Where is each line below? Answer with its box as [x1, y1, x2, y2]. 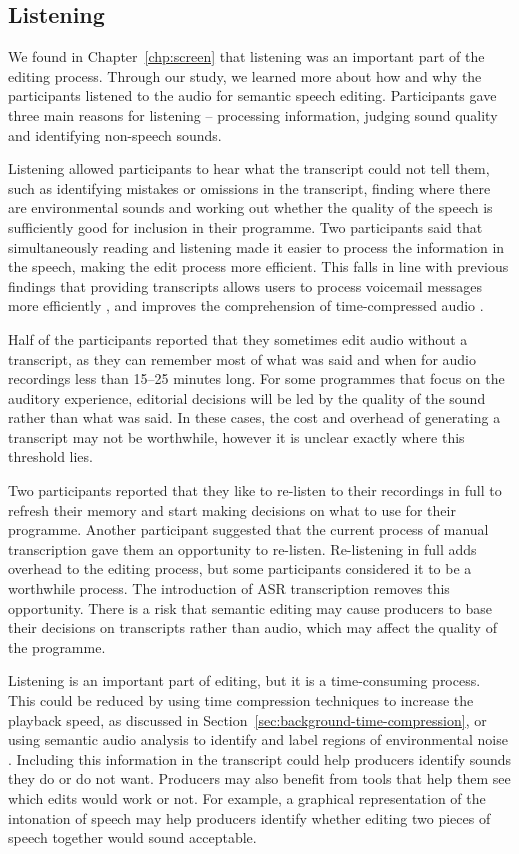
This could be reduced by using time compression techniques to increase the [8, 690, 474, 711]
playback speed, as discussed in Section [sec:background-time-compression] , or [8, 709, 487, 730]
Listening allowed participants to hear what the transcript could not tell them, [8, 158, 490, 179]
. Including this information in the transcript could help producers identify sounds [8, 748, 512, 769]
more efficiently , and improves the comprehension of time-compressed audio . [8, 295, 484, 316]
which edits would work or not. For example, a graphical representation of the [8, 787, 486, 808]
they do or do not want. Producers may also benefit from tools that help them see [8, 768, 511, 789]
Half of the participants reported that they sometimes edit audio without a [8, 328, 468, 349]
